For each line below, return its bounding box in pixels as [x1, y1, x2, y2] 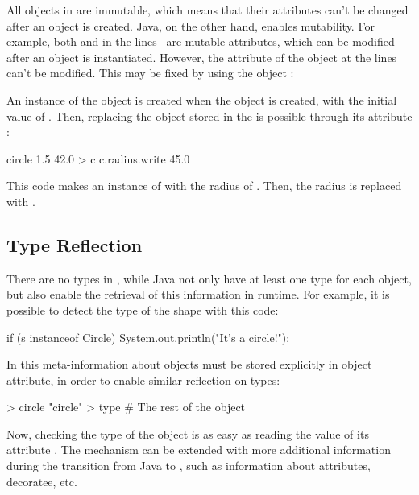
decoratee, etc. [6, 472, 77, 489]
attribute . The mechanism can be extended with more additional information [6, 441, 391, 458]
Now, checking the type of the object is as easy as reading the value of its [6, 425, 369, 442]
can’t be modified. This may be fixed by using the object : [6, 64, 294, 81]
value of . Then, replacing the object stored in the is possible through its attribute [6, 107, 413, 124]
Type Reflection [6, 232, 143, 257]
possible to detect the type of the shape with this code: [6, 301, 279, 318]
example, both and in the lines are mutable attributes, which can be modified [6, 33, 395, 50]
